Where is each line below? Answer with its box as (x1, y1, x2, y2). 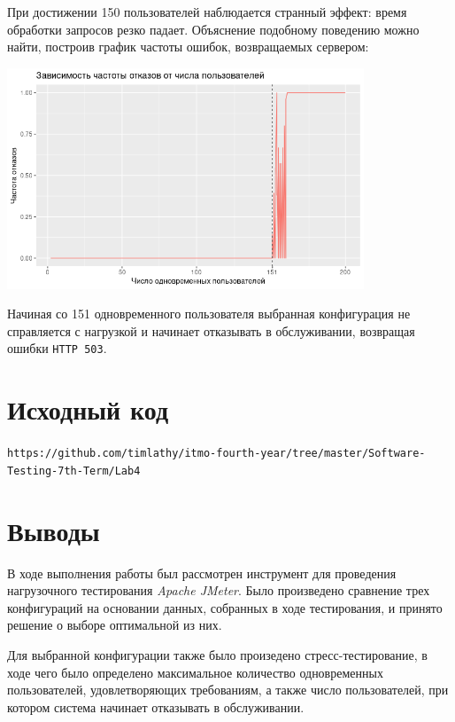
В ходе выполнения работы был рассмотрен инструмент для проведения (7, 563, 397, 582)
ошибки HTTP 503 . (7, 339, 107, 357)
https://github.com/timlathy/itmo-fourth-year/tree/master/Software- (7, 447, 426, 460)
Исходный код (7, 391, 169, 428)
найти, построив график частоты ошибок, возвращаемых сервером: (7, 37, 369, 56)
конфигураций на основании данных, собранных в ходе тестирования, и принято (7, 598, 443, 616)
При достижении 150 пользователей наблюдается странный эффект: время (7, 3, 407, 20)
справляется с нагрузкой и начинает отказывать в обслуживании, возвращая (7, 321, 415, 340)
